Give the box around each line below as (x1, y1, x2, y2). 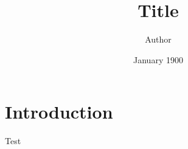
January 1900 (133, 53, 183, 66)
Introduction (5, 99, 113, 124)
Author (145, 33, 172, 46)
